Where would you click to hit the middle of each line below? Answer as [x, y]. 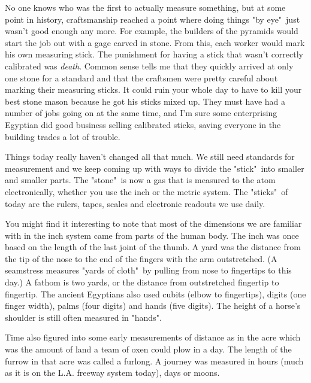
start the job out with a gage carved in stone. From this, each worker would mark [155, 42]
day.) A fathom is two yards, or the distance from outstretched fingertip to [142, 282]
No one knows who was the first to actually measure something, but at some [145, 7]
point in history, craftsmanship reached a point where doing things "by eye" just [153, 19]
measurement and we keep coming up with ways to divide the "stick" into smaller [155, 168]
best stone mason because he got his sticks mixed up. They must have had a [145, 101]
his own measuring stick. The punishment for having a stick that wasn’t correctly [154, 54]
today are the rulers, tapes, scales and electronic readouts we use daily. [135, 203]
